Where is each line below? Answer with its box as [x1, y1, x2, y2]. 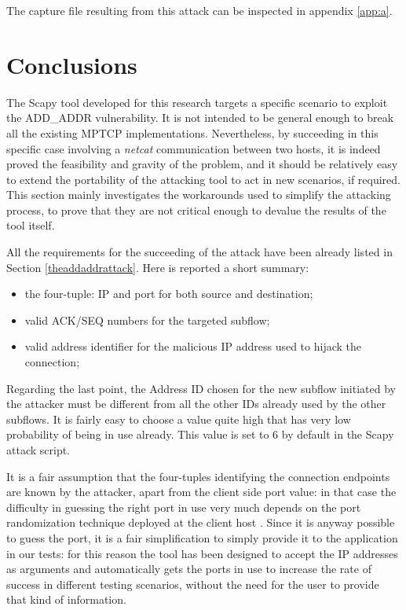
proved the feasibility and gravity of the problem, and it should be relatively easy [6, 156, 398, 172]
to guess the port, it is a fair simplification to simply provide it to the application [6, 529, 398, 546]
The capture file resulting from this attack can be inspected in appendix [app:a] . [6, 2, 393, 18]
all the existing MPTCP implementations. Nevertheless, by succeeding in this [6, 124, 379, 141]
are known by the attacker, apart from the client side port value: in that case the [6, 483, 397, 500]
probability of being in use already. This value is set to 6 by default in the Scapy [6, 426, 394, 443]
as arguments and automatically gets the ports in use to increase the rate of [6, 560, 371, 577]
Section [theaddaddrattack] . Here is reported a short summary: [6, 259, 309, 275]
